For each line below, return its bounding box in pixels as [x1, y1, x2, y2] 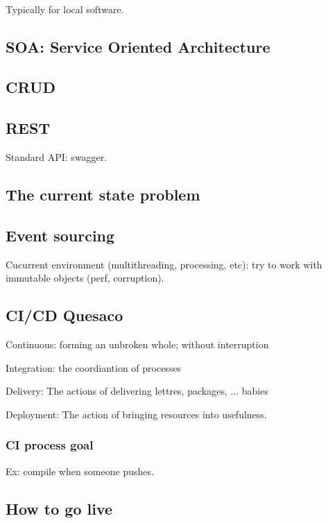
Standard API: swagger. [6, 149, 107, 164]
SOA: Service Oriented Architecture [6, 35, 270, 57]
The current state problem [6, 183, 200, 205]
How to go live [6, 497, 113, 519]
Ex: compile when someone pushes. [6, 463, 154, 478]
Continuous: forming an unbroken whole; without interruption [6, 336, 269, 351]
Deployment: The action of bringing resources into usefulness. [6, 406, 267, 421]
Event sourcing [6, 224, 115, 246]
